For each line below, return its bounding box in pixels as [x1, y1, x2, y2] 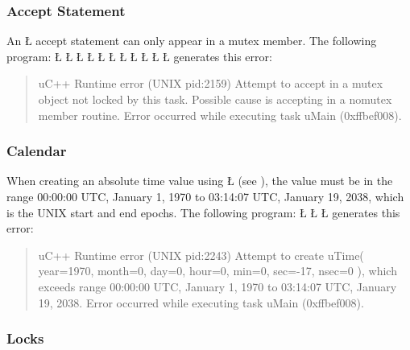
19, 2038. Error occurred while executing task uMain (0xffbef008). [38, 294, 364, 311]
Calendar [6, 141, 67, 161]
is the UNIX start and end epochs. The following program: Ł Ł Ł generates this [6, 204, 400, 220]
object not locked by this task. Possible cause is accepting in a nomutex [38, 91, 392, 107]
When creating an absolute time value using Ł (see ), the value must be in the [6, 172, 393, 189]
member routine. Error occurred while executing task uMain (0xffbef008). [38, 106, 402, 123]
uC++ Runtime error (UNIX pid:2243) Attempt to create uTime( [38, 246, 364, 263]
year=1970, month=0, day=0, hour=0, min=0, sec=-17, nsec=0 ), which [38, 262, 397, 279]
